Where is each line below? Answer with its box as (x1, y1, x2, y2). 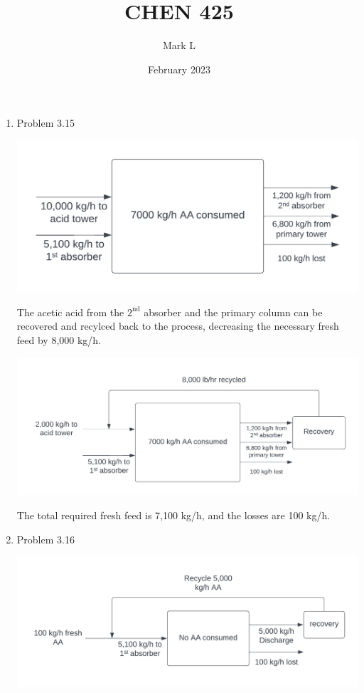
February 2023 (148, 61, 210, 76)
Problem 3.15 (16, 115, 75, 130)
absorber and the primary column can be (144, 304, 323, 319)
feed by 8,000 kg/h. (16, 333, 102, 348)
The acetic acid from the (16, 304, 124, 319)
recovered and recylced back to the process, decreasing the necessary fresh (16, 318, 339, 333)
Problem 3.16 (16, 531, 75, 546)
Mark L (162, 38, 196, 53)
